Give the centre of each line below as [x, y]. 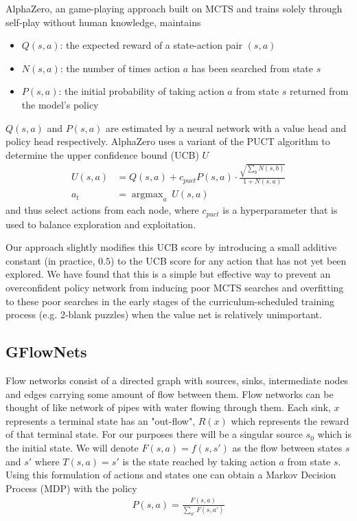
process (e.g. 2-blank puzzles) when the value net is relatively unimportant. [164, 314]
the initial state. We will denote [72, 447]
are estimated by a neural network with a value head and [226, 128]
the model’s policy [60, 104]
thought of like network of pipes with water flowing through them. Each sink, [168, 407]
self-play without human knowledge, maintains [103, 22]
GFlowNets [46, 352]
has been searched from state [252, 68]
